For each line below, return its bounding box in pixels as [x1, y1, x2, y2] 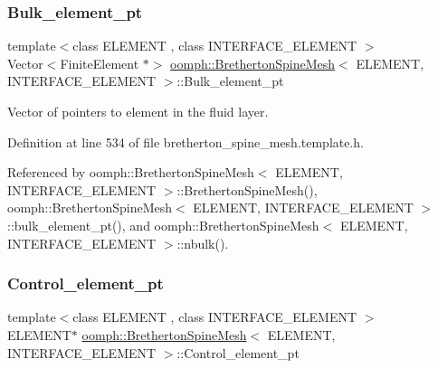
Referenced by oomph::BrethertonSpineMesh [7, 163, 254, 182]
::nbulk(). [176, 233, 229, 252]
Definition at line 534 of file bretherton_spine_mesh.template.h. [7, 132, 365, 151]
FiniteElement [60, 53, 139, 72]
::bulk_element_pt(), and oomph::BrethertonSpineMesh [7, 215, 319, 234]
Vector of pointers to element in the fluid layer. [7, 102, 269, 120]
